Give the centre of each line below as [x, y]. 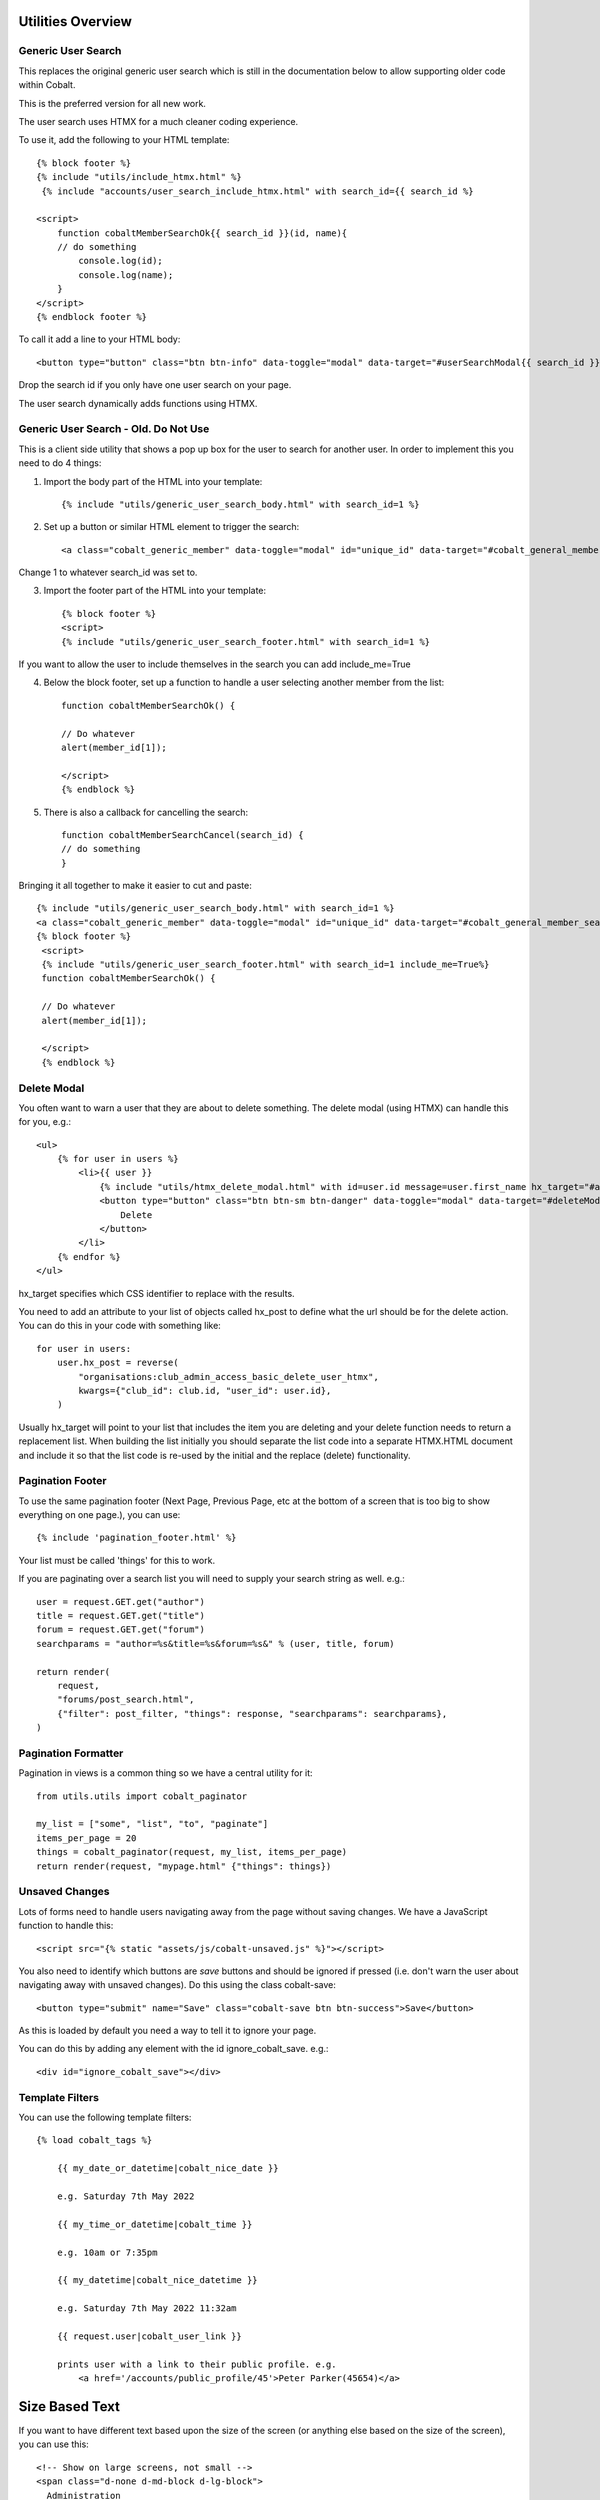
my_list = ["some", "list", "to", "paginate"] [152, 1824]
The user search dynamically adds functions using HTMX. [138, 403]
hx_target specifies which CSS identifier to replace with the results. [156, 1293]
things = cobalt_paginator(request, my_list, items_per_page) [192, 1852]
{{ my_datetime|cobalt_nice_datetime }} [157, 2280]
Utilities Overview [75, 21]
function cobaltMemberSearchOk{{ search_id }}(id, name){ [202, 233]
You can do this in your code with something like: [120, 1326]
